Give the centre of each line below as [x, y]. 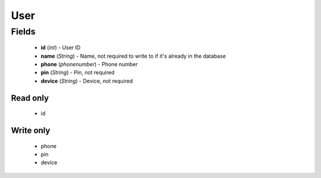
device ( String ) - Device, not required [87, 81]
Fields [23, 32]
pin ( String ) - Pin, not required [78, 73]
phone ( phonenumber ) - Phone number [89, 64]
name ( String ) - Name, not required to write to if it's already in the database [133, 56]
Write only [31, 130]
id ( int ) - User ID [61, 48]
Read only [30, 98]
